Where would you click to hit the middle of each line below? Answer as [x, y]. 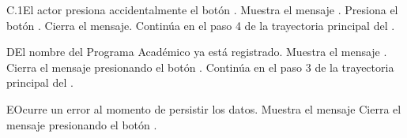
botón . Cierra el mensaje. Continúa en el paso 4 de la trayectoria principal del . [201, 25]
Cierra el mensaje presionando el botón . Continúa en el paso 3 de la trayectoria [200, 67]
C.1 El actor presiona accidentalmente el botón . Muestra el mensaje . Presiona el [202, 9]
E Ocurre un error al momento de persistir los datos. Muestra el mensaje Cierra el [204, 108]
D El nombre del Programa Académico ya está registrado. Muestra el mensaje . [197, 52]
